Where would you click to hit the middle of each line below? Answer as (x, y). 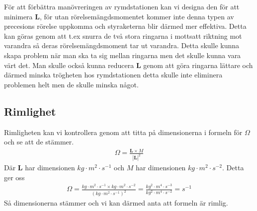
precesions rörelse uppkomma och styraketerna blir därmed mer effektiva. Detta (125, 26)
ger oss (14, 177)
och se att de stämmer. (39, 142)
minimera (18, 16)
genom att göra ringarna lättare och (198, 65)
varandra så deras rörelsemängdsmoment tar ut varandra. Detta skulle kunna (122, 45)
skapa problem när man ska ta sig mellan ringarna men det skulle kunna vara (123, 55)
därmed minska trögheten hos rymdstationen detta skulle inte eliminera (113, 75)
